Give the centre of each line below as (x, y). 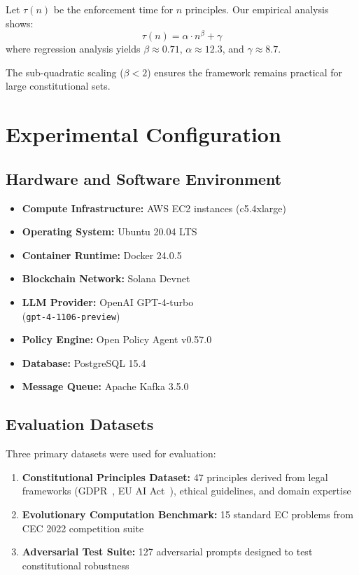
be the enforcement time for (113, 9)
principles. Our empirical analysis (257, 9)
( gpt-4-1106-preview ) (71, 316)
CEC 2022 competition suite (83, 528)
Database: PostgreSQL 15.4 (84, 362)
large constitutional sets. (58, 86)
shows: (20, 23)
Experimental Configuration (143, 134)
